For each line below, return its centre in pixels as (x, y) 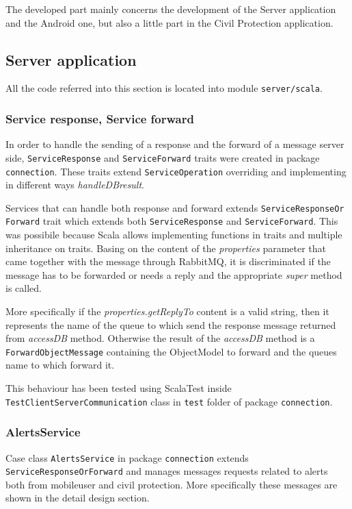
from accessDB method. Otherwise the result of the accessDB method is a (160, 338)
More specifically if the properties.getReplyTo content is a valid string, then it (167, 311)
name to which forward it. (60, 365)
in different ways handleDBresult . (75, 185)
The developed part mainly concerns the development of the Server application (171, 9)
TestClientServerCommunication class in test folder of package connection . (169, 401)
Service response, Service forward (100, 118)
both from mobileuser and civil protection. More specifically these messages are (172, 484)
